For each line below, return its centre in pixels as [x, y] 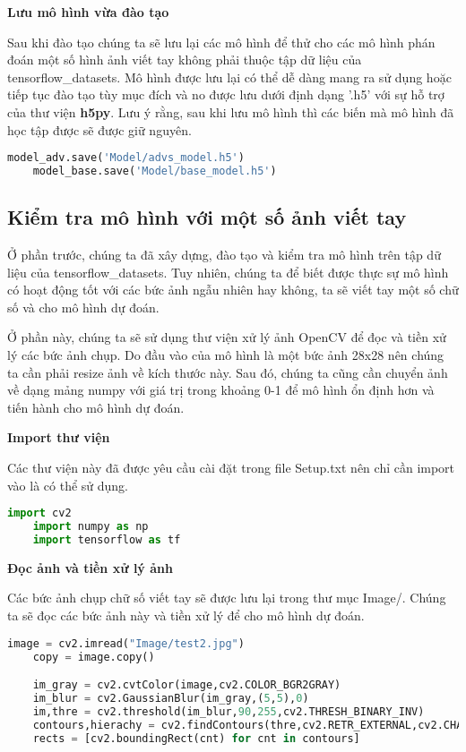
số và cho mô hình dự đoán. [83, 307]
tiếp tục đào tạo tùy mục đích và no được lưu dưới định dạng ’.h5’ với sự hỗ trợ [226, 94]
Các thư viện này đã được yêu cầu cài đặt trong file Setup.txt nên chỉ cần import [231, 468]
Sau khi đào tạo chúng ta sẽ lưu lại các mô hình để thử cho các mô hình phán [221, 42]
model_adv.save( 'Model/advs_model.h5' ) [126, 158]
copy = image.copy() [94, 657]
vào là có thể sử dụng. [68, 485]
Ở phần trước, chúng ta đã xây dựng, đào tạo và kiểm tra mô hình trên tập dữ [224, 255]
